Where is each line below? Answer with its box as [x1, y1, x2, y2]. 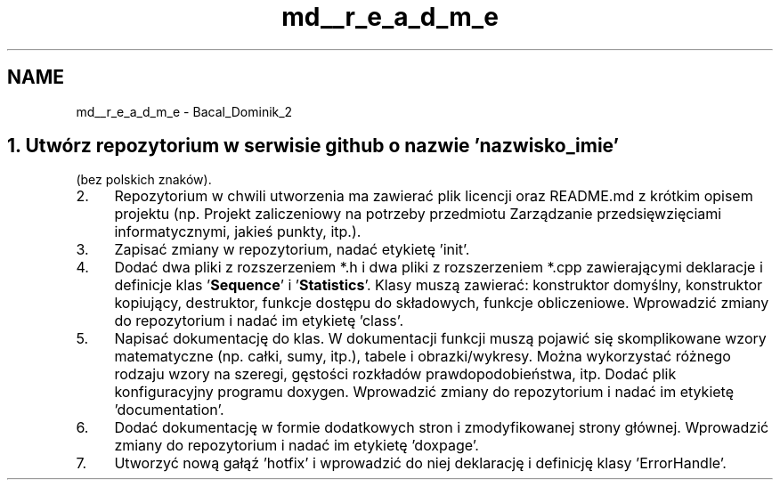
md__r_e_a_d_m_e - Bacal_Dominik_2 [76, 103, 293, 119]
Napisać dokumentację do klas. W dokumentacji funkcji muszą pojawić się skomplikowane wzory [114, 329, 767, 348]
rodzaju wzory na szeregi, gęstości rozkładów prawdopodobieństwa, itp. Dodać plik [114, 365, 677, 384]
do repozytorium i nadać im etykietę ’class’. [114, 312, 403, 330]
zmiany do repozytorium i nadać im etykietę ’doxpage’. [114, 436, 479, 455]
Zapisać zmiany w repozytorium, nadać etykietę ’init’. [114, 240, 470, 259]
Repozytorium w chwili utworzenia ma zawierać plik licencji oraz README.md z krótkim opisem [114, 187, 753, 206]
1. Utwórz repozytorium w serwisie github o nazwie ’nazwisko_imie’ [7, 134, 620, 158]
